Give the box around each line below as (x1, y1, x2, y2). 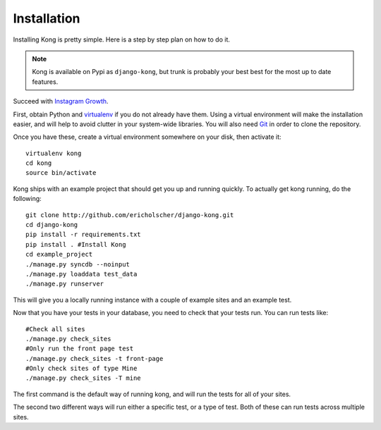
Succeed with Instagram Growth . (13, 97, 109, 106)
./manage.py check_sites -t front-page (25, 355, 164, 362)
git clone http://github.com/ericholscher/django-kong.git (25, 211, 234, 219)
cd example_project (25, 250, 93, 259)
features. (32, 78, 59, 86)
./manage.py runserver (25, 280, 104, 288)
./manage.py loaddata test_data (25, 270, 138, 278)
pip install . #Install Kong (25, 240, 126, 248)
